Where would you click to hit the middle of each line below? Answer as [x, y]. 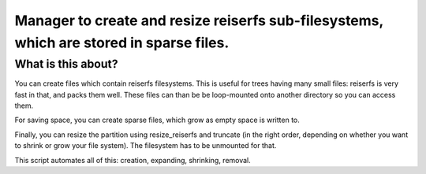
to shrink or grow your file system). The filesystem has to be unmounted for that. [146, 146]
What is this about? [66, 64]
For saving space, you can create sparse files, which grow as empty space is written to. [157, 120]
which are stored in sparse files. [122, 43]
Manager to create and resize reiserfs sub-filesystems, [199, 20]
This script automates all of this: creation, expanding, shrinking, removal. [133, 160]
